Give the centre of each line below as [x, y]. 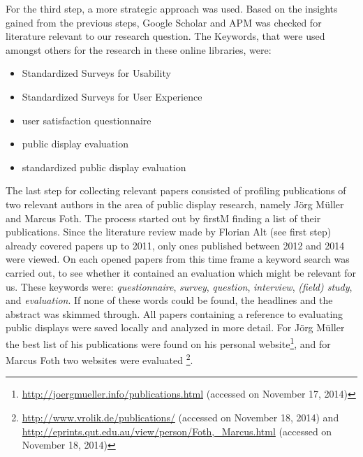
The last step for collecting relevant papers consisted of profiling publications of [176, 190]
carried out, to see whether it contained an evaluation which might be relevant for [181, 272]
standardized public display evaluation [104, 167]
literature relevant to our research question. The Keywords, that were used [165, 36]
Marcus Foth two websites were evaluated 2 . [99, 359]
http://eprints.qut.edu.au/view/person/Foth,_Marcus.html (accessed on [177, 431]
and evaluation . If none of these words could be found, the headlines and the [169, 300]
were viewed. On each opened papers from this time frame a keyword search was [178, 259]
